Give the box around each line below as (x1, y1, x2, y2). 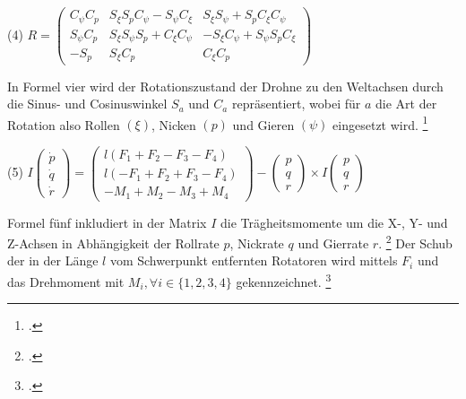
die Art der (375, 94, 437, 113)
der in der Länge (7, 251, 99, 270)
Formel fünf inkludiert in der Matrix (7, 213, 207, 231)
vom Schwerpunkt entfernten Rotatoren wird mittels (109, 251, 398, 270)
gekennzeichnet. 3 (236, 270, 332, 291)
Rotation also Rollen (7, 115, 120, 134)
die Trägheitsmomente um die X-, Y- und (220, 213, 448, 231)
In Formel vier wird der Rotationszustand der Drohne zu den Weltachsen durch (7, 76, 444, 95)
